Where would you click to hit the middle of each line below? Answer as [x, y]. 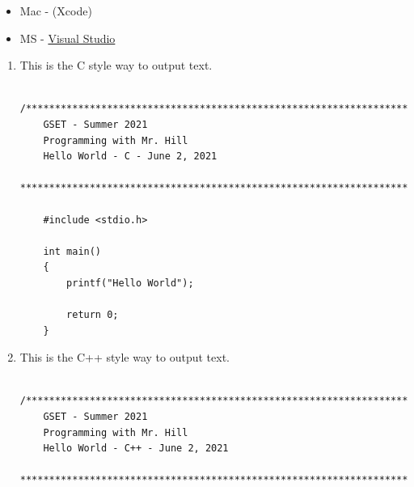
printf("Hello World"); [130, 283]
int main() [72, 251]
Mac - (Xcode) [56, 11]
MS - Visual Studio [68, 38]
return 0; [93, 315]
